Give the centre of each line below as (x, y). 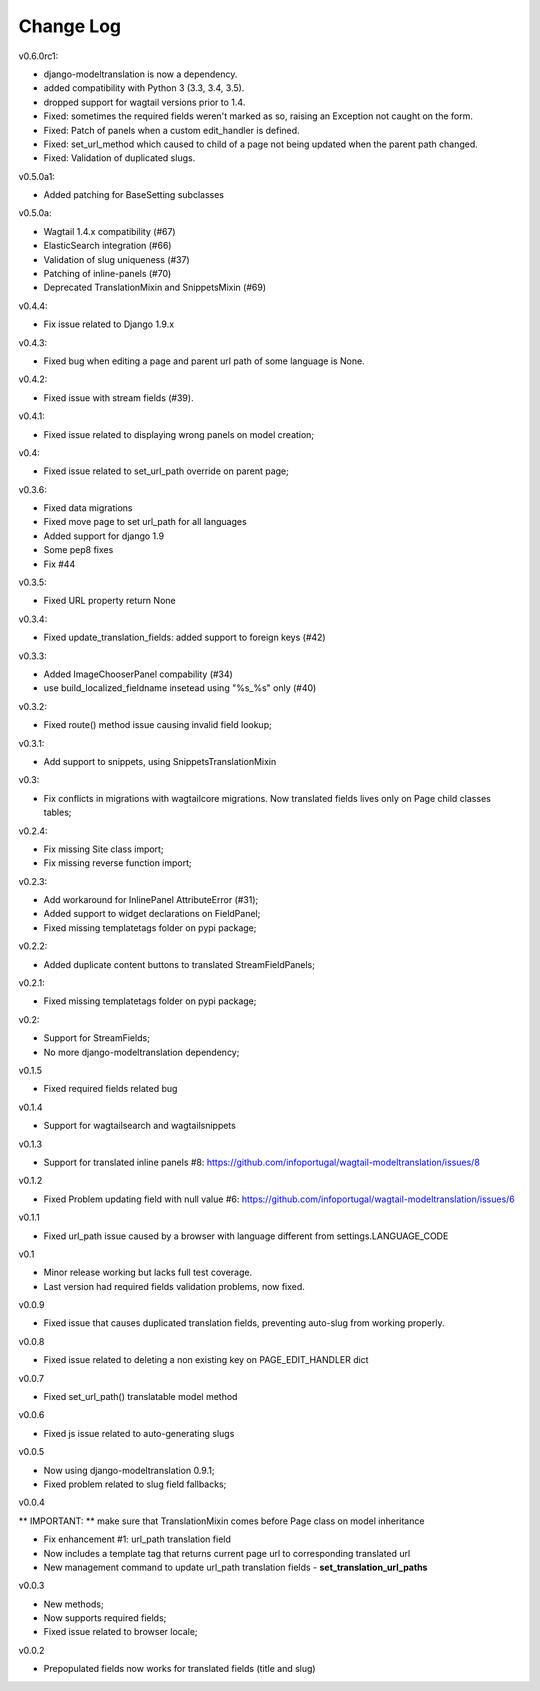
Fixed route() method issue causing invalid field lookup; (157, 725)
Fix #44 (59, 564)
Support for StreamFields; (96, 1038)
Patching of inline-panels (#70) (107, 274)
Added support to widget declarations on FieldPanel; (152, 914)
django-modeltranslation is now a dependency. (140, 74)
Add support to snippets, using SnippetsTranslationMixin (160, 761)
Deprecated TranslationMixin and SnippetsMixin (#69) (155, 287)
